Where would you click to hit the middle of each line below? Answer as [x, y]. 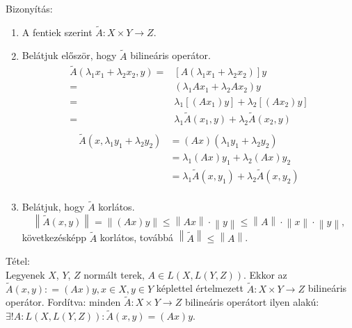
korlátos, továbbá [136, 237]
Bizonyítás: [29, 8]
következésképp [54, 237]
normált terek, [114, 274]
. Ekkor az [265, 274]
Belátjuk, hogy [53, 207]
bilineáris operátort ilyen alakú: [252, 302]
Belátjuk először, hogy [69, 55]
